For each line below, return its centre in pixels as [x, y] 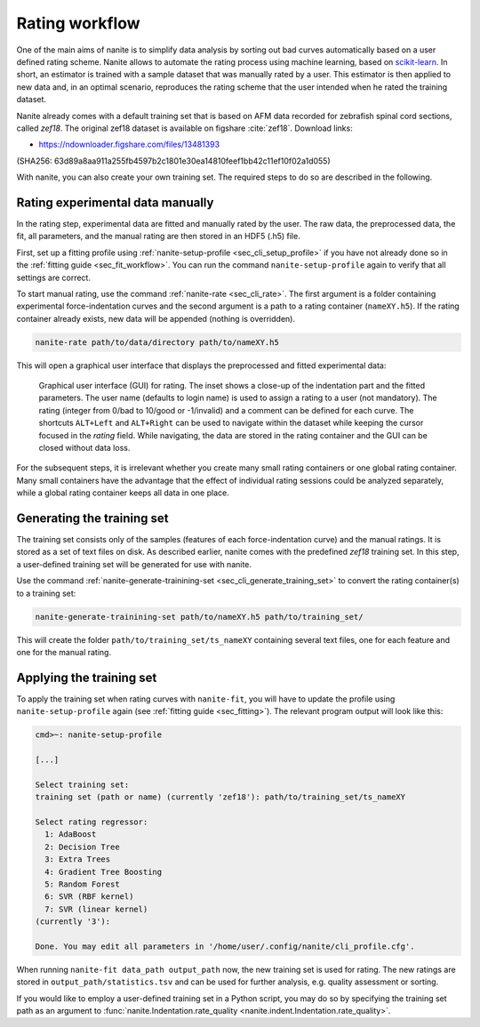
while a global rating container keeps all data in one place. [123, 493]
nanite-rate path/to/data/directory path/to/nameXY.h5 [157, 342]
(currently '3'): [73, 922]
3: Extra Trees [78, 859]
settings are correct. [53, 277]
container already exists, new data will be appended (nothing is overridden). [156, 318]
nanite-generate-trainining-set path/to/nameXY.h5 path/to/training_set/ [199, 617]
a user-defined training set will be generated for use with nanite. [134, 564]
